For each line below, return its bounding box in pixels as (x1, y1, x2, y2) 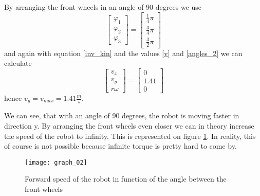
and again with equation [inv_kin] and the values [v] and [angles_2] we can (4, 47, 243, 58)
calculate (4, 58, 32, 68)
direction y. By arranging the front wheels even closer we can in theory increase (4, 120, 254, 131)
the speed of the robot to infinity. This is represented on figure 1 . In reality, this (4, 130, 256, 141)
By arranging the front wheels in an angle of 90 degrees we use (4, 2, 201, 12)
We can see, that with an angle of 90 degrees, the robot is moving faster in (4, 110, 239, 121)
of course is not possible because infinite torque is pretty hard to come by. (4, 140, 237, 151)
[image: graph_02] (25, 158, 87, 166)
